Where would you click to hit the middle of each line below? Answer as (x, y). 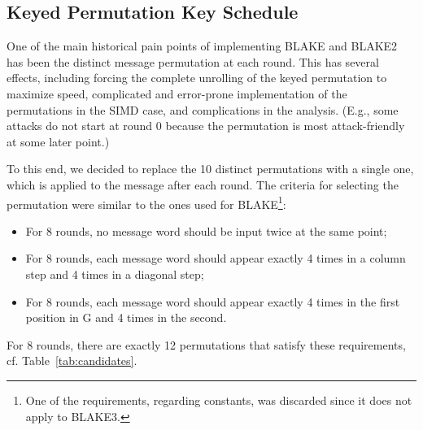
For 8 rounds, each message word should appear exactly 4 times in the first (213, 301)
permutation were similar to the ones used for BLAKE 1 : (146, 202)
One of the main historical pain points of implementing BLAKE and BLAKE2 (202, 46)
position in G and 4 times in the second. (126, 317)
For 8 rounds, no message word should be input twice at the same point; (206, 230)
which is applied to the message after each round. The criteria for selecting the (203, 184)
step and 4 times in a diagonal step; (115, 274)
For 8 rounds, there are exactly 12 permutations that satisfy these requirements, (206, 344)
